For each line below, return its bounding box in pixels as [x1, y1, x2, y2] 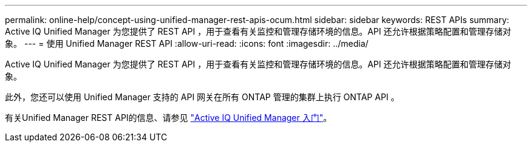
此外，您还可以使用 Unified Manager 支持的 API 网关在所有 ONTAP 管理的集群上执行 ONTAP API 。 [5, 92, 400, 102]
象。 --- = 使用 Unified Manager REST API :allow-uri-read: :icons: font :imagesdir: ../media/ [5, 38, 369, 49]
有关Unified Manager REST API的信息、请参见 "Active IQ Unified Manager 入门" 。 [5, 112, 332, 123]
